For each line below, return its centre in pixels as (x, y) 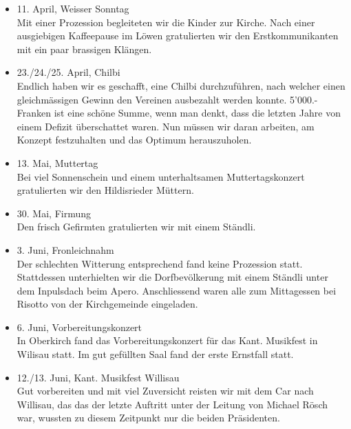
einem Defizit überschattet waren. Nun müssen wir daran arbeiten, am (166, 126)
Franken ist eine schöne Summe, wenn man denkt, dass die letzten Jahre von (179, 113)
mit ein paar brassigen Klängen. (84, 49)
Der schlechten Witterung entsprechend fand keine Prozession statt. (160, 263)
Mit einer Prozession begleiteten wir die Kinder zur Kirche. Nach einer (166, 22)
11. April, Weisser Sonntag (73, 8)
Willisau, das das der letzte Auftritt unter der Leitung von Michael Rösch (172, 404)
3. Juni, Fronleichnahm (65, 249)
